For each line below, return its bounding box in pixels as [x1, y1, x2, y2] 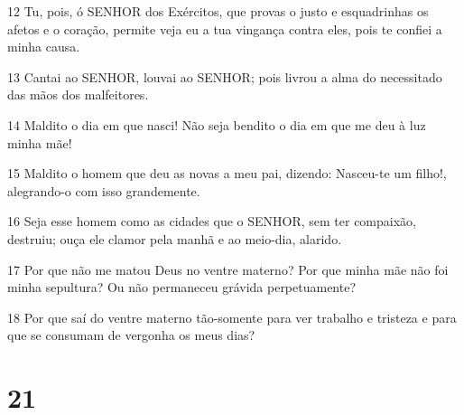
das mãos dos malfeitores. [7, 85, 149, 104]
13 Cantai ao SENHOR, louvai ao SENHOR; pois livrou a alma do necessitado [7, 67, 442, 86]
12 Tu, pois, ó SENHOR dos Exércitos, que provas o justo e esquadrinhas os [7, 2, 429, 20]
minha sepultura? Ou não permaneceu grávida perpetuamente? [7, 278, 357, 297]
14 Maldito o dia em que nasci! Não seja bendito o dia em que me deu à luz [7, 115, 426, 134]
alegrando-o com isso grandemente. [7, 181, 200, 200]
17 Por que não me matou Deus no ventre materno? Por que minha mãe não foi [7, 259, 449, 278]
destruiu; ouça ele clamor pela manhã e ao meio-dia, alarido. [7, 229, 342, 248]
